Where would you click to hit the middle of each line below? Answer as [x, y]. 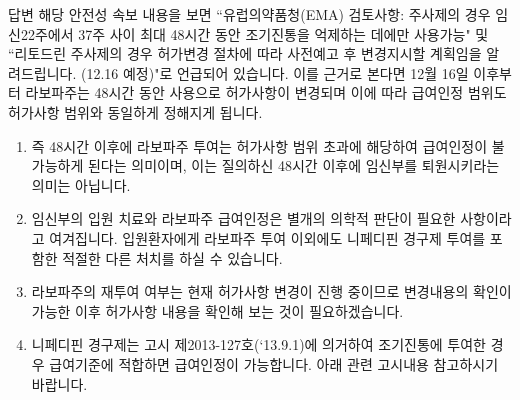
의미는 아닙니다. [81, 184]
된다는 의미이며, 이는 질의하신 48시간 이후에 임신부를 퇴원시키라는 [293, 165]
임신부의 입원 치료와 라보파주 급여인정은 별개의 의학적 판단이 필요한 [243, 218]
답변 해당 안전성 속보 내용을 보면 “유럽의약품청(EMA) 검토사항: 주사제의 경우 [249, 14]
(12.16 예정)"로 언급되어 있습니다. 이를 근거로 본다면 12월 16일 [274, 72]
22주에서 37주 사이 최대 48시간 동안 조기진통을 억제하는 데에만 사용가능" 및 [254, 33]
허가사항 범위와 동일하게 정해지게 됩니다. [135, 111]
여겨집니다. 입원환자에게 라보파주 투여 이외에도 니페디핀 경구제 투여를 [267, 237]
